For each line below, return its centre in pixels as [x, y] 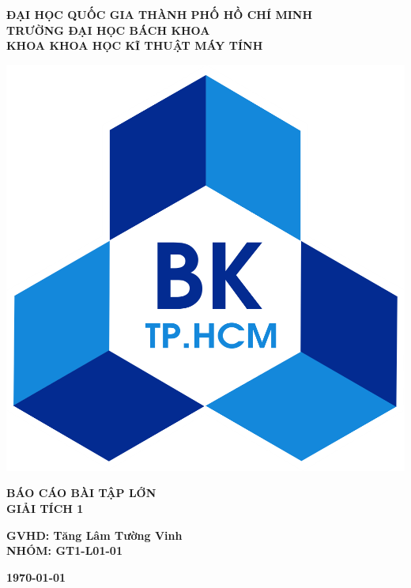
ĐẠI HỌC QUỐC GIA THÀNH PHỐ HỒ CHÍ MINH [160, 14]
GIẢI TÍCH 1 [45, 508]
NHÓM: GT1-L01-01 [64, 550]
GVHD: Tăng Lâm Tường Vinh [94, 535]
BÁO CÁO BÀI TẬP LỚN [81, 493]
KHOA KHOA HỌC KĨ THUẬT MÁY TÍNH [135, 45]
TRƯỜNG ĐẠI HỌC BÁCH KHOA [108, 30]
